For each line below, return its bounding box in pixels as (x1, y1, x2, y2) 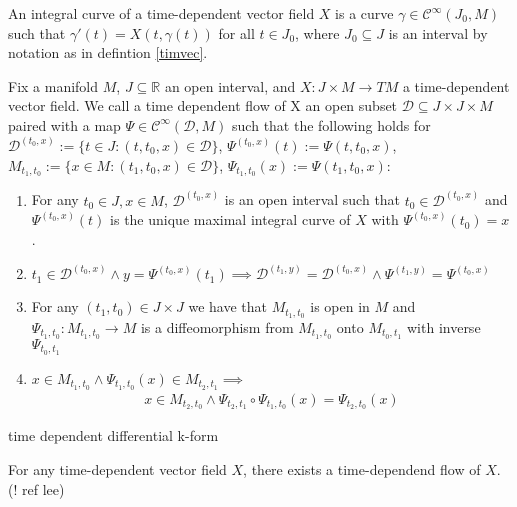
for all (218, 22, 255, 43)
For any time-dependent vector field (8, 459, 227, 480)
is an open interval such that (224, 189, 401, 210)
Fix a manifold (8, 75, 99, 96)
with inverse (406, 316, 481, 337)
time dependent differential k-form (8, 425, 219, 446)
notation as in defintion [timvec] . (8, 42, 208, 63)
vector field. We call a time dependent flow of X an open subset (8, 95, 398, 116)
